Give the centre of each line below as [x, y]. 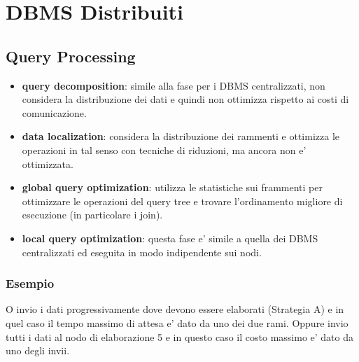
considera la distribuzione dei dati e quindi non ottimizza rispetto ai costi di [185, 99]
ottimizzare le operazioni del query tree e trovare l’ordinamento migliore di [182, 201]
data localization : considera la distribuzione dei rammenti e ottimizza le [181, 136]
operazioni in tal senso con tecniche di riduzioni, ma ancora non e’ [164, 149]
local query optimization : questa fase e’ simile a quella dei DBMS [170, 238]
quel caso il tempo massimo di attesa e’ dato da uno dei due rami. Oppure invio [177, 322]
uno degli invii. [38, 350]
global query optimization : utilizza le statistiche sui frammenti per [172, 187]
